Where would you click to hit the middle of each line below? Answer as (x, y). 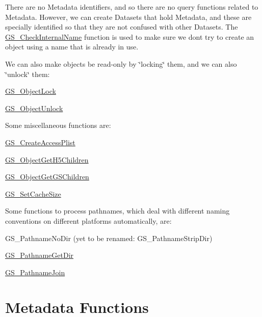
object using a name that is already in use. (72, 47)
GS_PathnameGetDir (40, 255)
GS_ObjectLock (31, 91)
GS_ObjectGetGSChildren (47, 177)
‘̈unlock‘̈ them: (28, 74)
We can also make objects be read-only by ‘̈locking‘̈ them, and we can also (121, 63)
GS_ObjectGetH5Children (47, 159)
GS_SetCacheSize (33, 193)
